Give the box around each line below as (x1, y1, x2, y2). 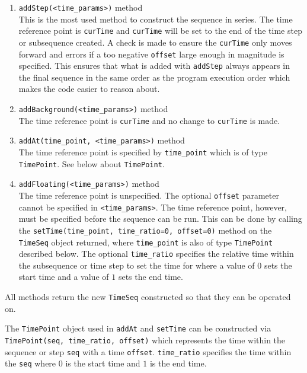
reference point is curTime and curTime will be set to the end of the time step (18, 24, 302, 37)
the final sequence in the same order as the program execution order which (18, 71, 290, 83)
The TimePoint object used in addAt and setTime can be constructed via (5, 322, 271, 334)
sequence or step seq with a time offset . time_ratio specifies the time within (5, 345, 292, 358)
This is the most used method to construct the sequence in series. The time (18, 12, 293, 25)
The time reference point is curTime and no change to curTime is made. (18, 114, 280, 126)
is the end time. (149, 357, 207, 369)
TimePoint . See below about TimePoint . (18, 157, 165, 170)
